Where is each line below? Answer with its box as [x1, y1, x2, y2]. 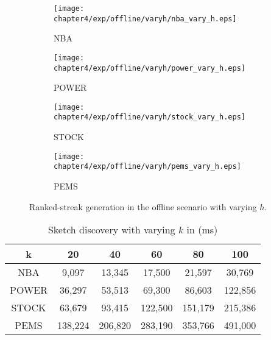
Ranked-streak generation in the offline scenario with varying [29, 200, 257, 213]
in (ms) [186, 222, 218, 237]
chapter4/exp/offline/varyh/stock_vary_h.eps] [54, 113, 245, 122]
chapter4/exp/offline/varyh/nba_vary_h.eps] [54, 14, 237, 23]
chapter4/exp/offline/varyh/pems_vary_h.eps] [54, 162, 241, 171]
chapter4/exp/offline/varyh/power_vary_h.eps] [54, 63, 245, 73]
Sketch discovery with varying [48, 222, 175, 237]
